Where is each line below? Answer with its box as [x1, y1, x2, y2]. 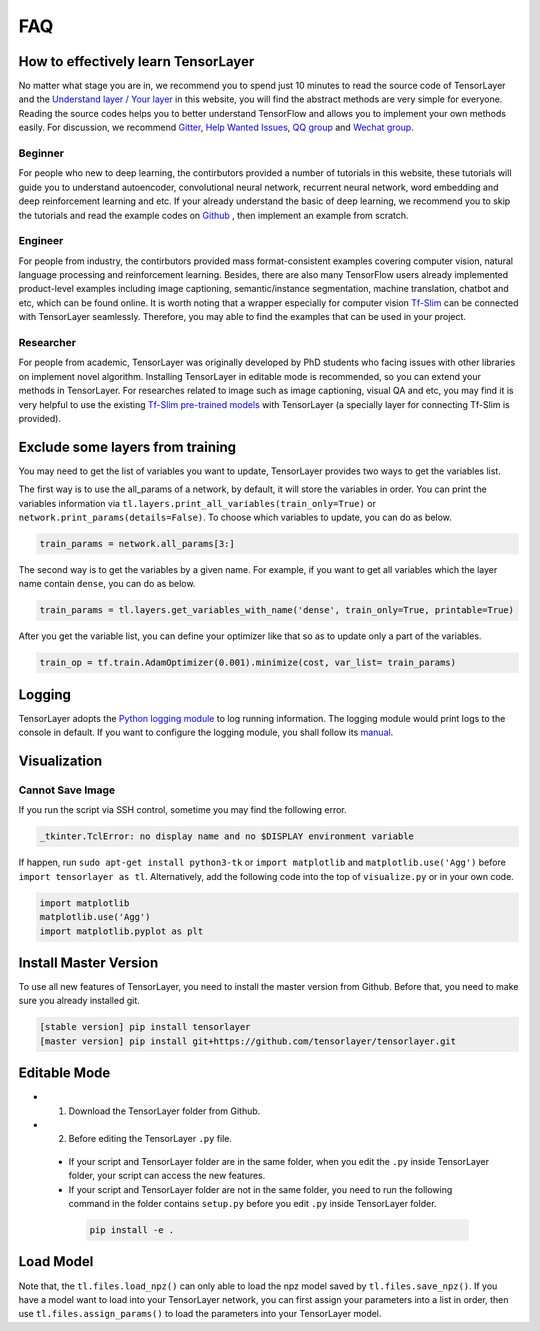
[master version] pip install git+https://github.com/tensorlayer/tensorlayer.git [39, 1035, 457, 1047]
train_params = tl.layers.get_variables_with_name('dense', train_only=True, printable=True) [39, 605, 515, 616]
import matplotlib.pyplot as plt [39, 925, 204, 937]
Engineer [18, 234, 64, 248]
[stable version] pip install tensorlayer [39, 1021, 251, 1033]
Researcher [18, 336, 77, 350]
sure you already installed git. [18, 995, 140, 1007]
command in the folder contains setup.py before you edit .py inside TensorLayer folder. [68, 1198, 437, 1210]
